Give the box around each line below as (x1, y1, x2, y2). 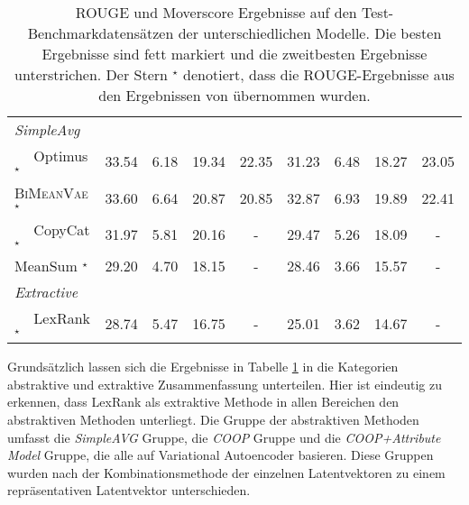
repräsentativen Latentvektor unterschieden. (7, 481, 251, 500)
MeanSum (14, 255, 78, 277)
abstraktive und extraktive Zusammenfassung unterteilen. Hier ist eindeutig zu (7, 374, 443, 393)
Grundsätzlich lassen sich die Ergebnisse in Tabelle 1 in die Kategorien (7, 357, 399, 376)
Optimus (33, 145, 88, 166)
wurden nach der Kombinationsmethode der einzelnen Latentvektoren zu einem (7, 463, 446, 482)
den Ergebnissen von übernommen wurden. (98, 85, 371, 106)
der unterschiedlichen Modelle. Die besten (178, 23, 442, 43)
